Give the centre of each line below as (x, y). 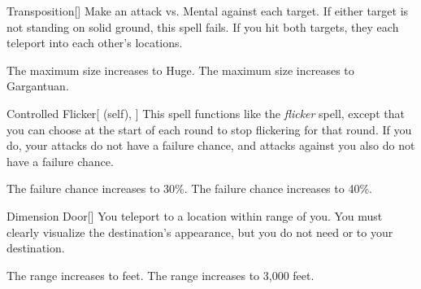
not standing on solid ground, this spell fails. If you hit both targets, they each (203, 26)
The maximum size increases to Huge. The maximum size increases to (180, 70)
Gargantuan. (38, 86)
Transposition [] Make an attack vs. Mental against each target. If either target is (208, 11)
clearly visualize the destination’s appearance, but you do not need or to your (200, 232)
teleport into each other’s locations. (95, 43)
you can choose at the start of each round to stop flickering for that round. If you (209, 129)
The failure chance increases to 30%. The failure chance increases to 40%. (189, 188)
